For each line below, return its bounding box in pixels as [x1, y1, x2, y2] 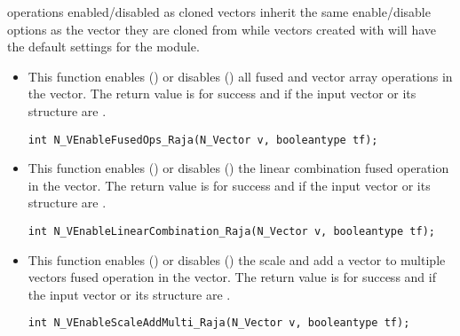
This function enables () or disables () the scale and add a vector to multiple [28, 250, 446, 269]
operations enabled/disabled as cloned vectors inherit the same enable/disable [7, 3, 431, 20]
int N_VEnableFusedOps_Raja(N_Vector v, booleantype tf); [28, 133, 378, 146]
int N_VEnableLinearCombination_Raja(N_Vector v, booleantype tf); [28, 225, 435, 238]
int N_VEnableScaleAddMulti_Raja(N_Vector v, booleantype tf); [28, 316, 410, 330]
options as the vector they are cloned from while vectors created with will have [7, 20, 436, 38]
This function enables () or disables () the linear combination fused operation [28, 159, 449, 177]
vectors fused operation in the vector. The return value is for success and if [28, 268, 436, 286]
